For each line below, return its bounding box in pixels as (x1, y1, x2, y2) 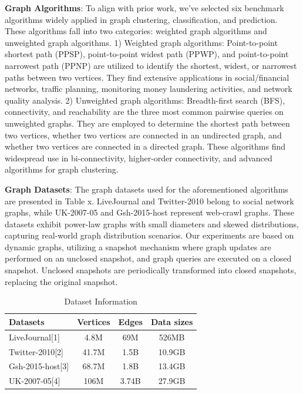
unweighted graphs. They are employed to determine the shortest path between (5, 117, 290, 129)
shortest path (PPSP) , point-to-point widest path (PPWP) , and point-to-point (5, 48, 289, 60)
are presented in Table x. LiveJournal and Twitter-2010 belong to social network (5, 194, 294, 207)
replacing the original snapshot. (5, 275, 118, 287)
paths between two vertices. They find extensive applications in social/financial (5, 71, 289, 83)
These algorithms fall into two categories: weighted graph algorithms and (5, 25, 267, 37)
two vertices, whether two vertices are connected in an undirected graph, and (5, 128, 282, 141)
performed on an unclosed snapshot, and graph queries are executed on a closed (5, 252, 292, 264)
